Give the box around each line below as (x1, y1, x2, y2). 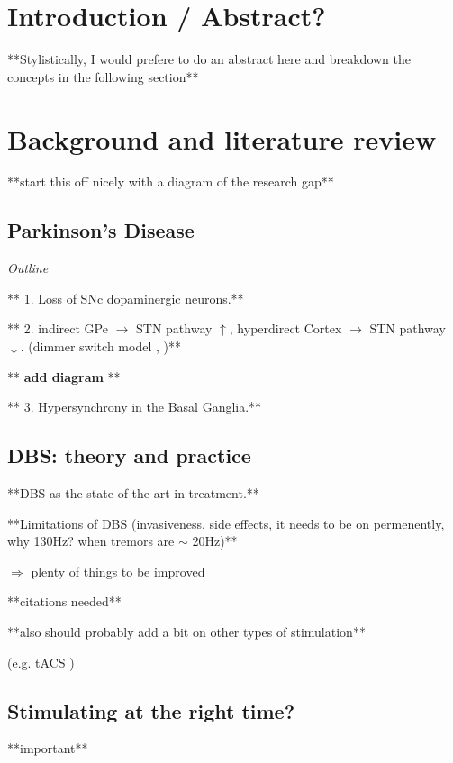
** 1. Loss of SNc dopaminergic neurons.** (7, 288, 244, 307)
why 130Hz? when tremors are (7, 531, 175, 550)
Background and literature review (7, 120, 437, 157)
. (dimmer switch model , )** (20, 337, 181, 356)
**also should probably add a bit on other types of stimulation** (7, 622, 366, 640)
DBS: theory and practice (7, 441, 251, 469)
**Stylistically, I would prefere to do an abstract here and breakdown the (7, 50, 411, 68)
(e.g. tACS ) (7, 652, 75, 671)
